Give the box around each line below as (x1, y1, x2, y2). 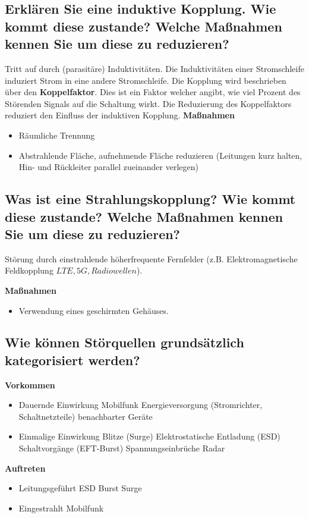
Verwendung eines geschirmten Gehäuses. (18, 304, 169, 316)
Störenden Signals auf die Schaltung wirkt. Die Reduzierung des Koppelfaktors (5, 97, 292, 109)
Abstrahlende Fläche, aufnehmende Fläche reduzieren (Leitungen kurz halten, (18, 149, 302, 161)
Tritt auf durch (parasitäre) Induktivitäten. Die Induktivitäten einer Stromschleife (5, 62, 304, 74)
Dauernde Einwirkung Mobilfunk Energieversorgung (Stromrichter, (18, 398, 263, 411)
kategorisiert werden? (5, 350, 140, 369)
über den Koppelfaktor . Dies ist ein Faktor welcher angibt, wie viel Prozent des (5, 86, 301, 98)
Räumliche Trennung (18, 128, 95, 141)
